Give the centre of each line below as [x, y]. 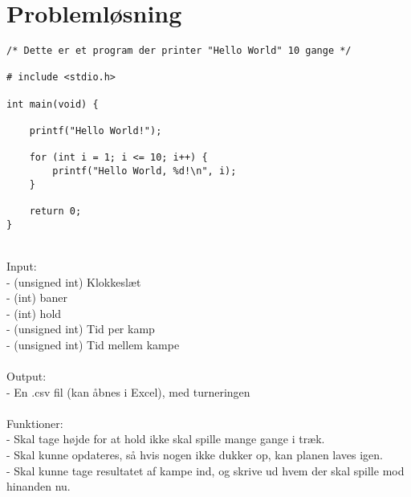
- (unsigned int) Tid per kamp [81, 329]
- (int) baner [37, 297]
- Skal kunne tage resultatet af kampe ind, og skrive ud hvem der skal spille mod [205, 470]
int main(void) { [53, 104]
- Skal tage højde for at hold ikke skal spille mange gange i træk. [166, 439]
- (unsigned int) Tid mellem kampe [93, 344]
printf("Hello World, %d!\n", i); [144, 171]
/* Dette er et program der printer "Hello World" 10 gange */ [179, 51]
